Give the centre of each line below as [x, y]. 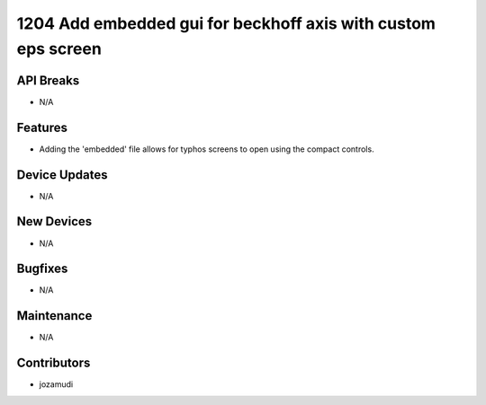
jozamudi [56, 384]
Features [42, 127]
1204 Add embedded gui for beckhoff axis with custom [226, 23]
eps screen [59, 48]
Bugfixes [42, 269]
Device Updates [62, 175]
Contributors [54, 363]
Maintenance [54, 316]
